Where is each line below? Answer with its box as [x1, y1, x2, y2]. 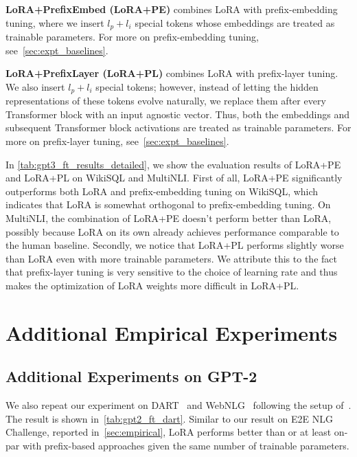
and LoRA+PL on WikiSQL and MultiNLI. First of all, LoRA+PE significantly [5, 170, 343, 185]
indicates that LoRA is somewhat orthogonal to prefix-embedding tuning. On [5, 197, 331, 212]
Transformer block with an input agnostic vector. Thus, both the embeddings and [5, 107, 350, 121]
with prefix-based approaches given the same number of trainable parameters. [22, 438, 349, 452]
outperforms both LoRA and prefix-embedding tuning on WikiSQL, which [5, 183, 319, 198]
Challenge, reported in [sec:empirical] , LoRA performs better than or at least [5, 425, 332, 439]
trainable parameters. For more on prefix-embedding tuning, [5, 30, 259, 44]
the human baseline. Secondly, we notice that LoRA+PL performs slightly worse [5, 238, 344, 252]
